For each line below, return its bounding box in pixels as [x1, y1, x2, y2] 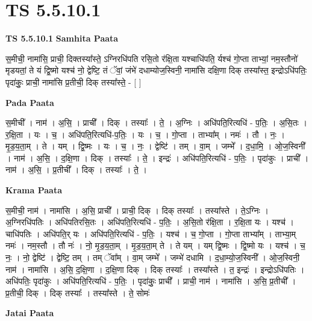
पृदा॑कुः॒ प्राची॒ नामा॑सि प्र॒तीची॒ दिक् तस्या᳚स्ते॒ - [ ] [5, 75, 142, 88]
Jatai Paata [5, 307, 54, 319]
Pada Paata [5, 96, 54, 108]
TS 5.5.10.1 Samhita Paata [5, 32, 119, 45]
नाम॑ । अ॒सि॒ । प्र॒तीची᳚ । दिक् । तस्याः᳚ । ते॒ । [5, 163, 147, 176]
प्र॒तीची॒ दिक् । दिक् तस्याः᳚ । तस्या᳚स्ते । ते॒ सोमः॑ [5, 286, 150, 299]
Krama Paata [5, 184, 62, 196]
